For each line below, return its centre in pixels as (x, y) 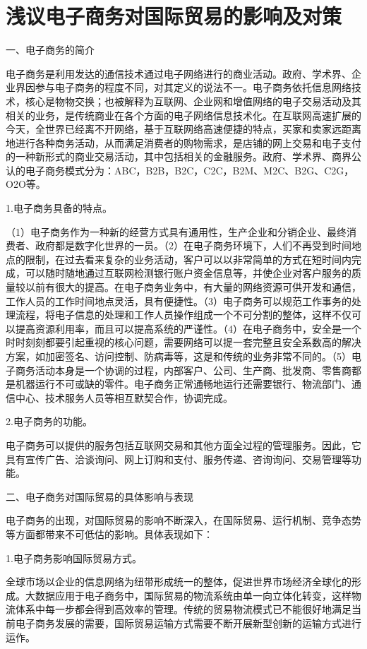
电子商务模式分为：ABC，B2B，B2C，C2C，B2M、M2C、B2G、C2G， (189, 170)
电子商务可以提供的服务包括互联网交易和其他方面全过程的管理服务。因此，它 (183, 445)
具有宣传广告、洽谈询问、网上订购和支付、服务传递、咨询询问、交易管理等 (179, 459)
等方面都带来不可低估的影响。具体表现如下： (109, 534)
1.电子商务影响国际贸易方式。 (74, 558)
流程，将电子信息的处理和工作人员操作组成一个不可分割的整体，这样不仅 (183, 315)
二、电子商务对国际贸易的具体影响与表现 (100, 496)
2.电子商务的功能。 (49, 421)
